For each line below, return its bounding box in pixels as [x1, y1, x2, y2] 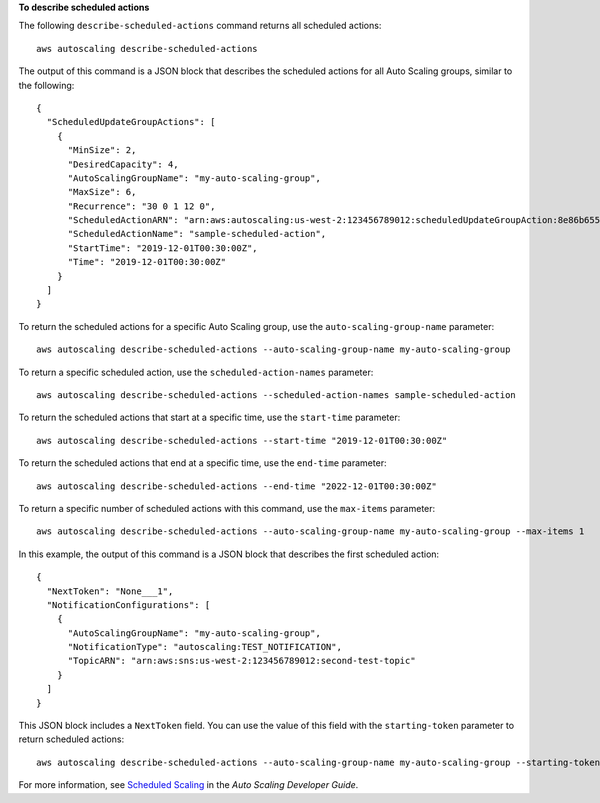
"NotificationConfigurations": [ [46, 599, 211, 610]
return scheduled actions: [18, 733, 125, 745]
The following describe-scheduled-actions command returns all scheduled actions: [18, 20, 382, 32]
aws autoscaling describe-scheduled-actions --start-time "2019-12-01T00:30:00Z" [36, 435, 448, 446]
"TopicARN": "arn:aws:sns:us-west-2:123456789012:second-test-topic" [67, 655, 416, 667]
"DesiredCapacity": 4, [67, 158, 179, 170]
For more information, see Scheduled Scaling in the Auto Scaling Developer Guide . [18, 779, 359, 791]
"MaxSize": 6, [67, 186, 137, 198]
